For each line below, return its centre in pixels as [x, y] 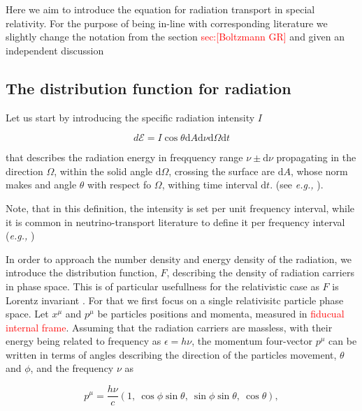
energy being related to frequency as [84, 341]
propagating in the [316, 157]
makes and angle [41, 185]
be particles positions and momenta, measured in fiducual [221, 314]
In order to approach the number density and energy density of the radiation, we [179, 259]
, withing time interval [210, 185]
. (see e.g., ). [297, 185]
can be [343, 341]
